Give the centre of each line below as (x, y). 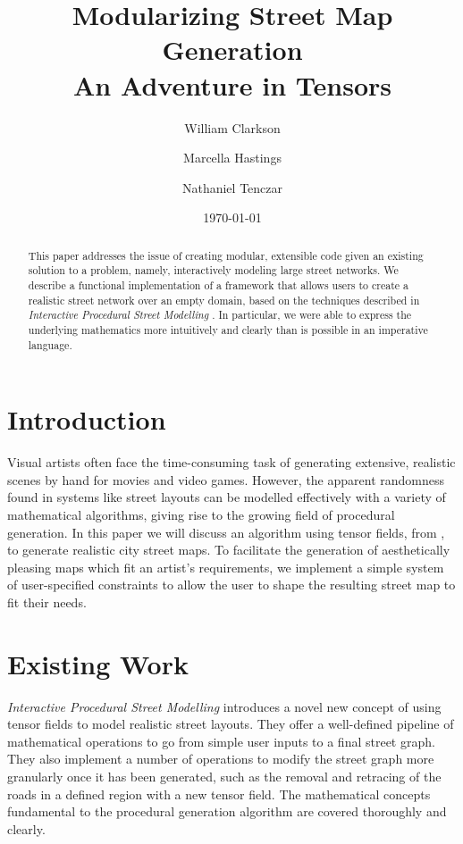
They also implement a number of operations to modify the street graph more (221, 759)
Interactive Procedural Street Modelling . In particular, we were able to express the (220, 315)
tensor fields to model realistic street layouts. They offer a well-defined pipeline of (231, 724)
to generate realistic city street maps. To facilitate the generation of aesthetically (229, 550)
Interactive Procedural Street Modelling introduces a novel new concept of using (224, 706)
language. (50, 344)
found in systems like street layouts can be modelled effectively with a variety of (227, 497)
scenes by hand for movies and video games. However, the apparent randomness (226, 479)
